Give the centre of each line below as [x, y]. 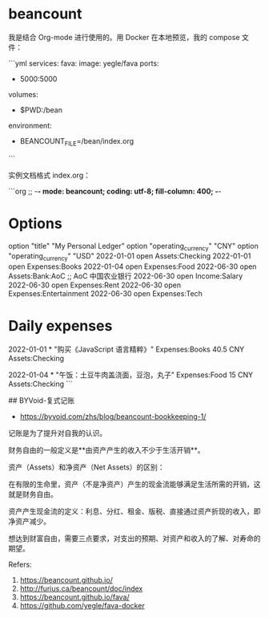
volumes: [23, 94]
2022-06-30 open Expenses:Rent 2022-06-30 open [95, 285]
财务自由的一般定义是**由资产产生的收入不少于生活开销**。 [107, 450]
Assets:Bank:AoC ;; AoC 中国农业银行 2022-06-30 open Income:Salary [126, 276]
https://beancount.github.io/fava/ [74, 597]
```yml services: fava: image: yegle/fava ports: [84, 63]
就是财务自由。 [33, 494]
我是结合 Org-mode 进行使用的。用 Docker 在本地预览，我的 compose [124, 37]
